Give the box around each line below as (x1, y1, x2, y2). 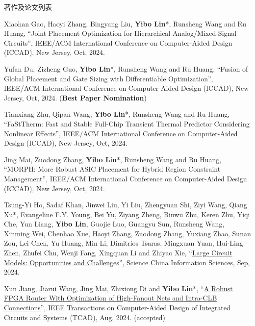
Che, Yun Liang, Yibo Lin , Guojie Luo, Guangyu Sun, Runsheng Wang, (4, 219, 225, 229)
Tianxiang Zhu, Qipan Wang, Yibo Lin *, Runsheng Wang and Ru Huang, (4, 109, 230, 119)
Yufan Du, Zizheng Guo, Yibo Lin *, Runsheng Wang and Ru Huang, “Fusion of (4, 63, 248, 74)
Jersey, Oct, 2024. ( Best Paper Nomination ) (4, 92, 147, 102)
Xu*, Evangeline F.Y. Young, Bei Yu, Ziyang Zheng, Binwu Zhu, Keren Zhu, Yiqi (4, 209, 250, 219)
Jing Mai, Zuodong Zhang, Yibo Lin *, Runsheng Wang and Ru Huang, (4, 154, 222, 164)
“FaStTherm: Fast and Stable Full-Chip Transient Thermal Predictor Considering (4, 118, 250, 128)
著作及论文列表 (4, 2, 52, 12)
